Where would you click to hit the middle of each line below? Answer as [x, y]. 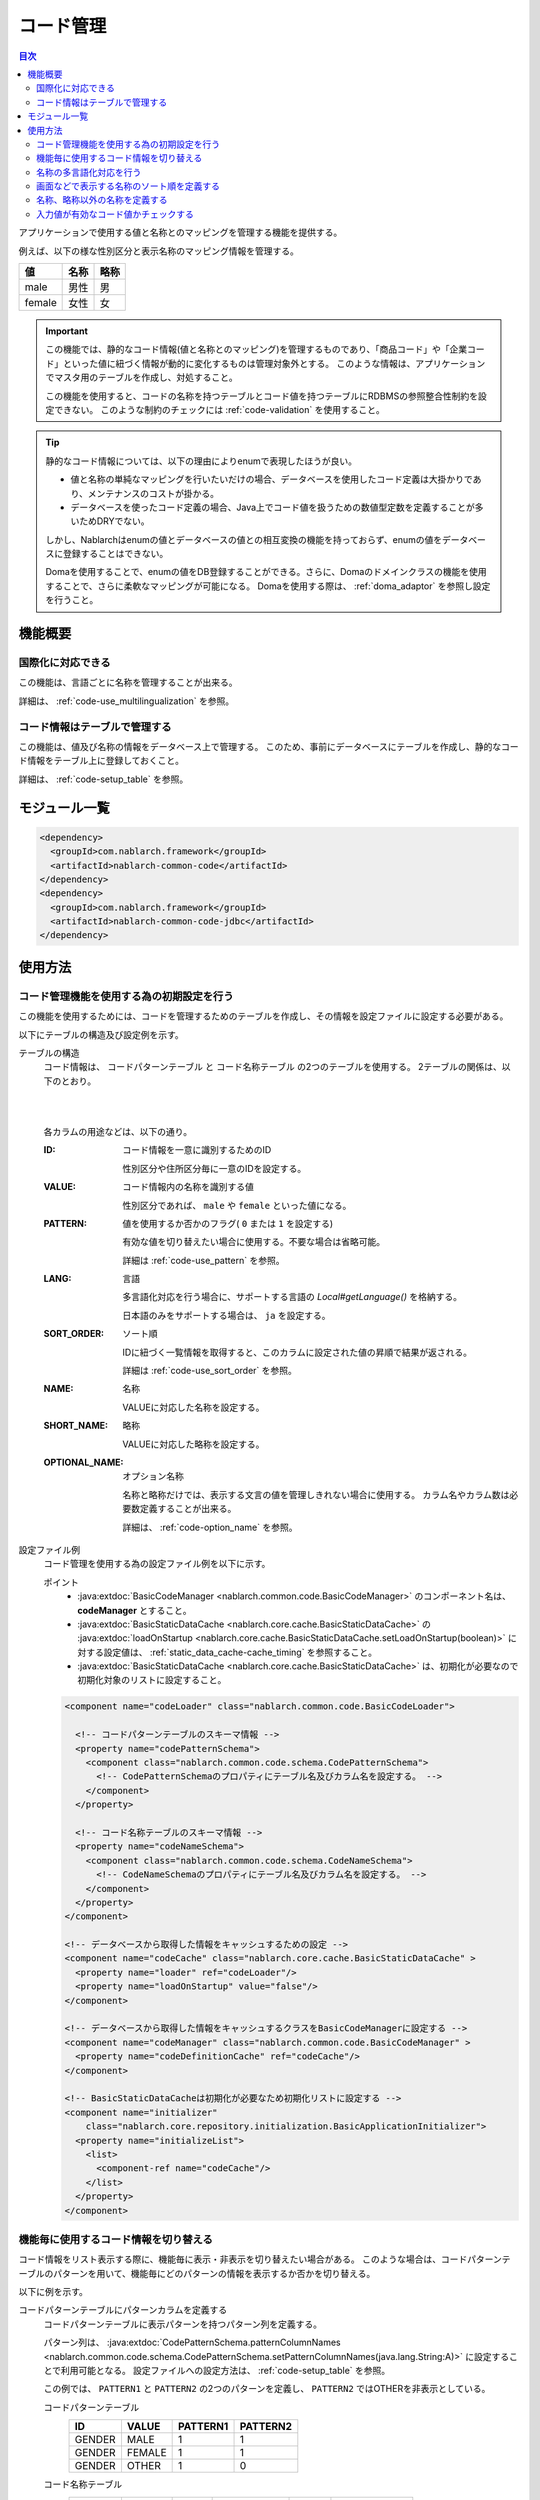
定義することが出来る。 [188, 1509]
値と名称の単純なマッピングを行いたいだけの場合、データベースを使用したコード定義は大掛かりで [272, 479]
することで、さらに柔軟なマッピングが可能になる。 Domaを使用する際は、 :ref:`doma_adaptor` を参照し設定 [268, 586]
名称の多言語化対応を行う [89, 172]
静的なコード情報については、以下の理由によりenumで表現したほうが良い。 [201, 461]
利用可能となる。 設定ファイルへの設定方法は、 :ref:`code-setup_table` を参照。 [225, 2370]
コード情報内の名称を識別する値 [188, 1187]
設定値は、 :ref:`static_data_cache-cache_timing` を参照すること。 [240, 1652]
